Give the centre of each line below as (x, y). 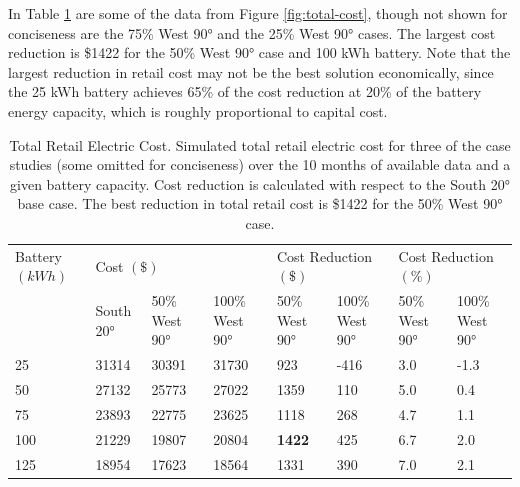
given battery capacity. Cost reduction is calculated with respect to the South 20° (260, 183)
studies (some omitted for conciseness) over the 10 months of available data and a (260, 164)
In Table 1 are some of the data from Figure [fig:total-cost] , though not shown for (258, 13)
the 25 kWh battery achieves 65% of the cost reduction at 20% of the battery (245, 91)
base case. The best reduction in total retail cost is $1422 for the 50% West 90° (260, 203)
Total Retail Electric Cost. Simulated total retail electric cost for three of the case (260, 144)
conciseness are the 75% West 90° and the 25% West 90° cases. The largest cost (252, 32)
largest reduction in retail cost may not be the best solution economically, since (251, 71)
